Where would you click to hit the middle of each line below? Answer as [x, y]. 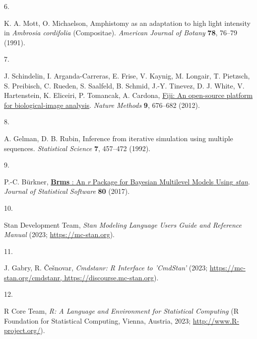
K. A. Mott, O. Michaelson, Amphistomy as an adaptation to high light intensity [127, 23]
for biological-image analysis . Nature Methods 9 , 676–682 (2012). [102, 105]
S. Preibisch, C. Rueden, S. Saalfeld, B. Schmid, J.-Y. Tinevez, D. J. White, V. [124, 85]
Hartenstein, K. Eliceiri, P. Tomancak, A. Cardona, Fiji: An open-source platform [128, 95]
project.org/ [22, 330]
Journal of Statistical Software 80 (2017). [67, 191]
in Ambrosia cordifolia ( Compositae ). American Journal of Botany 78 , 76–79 [121, 33]
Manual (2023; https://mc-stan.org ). [60, 234]
